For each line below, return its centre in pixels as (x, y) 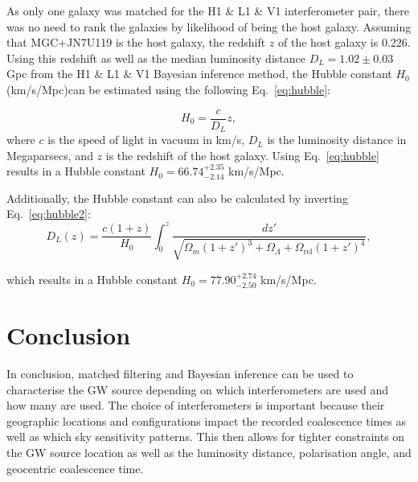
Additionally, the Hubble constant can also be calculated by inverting (177, 198)
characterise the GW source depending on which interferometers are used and (198, 389)
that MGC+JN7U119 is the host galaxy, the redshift (136, 42)
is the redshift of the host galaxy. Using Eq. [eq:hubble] (242, 155)
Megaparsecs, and (50, 155)
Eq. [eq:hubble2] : (49, 214)
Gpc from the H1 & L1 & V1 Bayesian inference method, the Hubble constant (199, 74)
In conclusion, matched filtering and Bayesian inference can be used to (180, 374)
